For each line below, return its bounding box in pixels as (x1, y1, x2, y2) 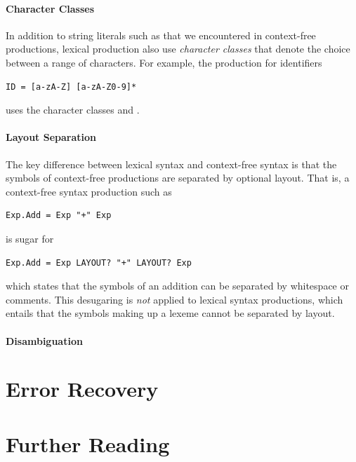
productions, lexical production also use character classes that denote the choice (6, 41, 350, 56)
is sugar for (6, 231, 54, 245)
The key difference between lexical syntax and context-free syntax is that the (6, 156, 337, 171)
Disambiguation (6, 333, 83, 348)
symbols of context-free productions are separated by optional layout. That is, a (6, 170, 350, 185)
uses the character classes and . (6, 102, 140, 117)
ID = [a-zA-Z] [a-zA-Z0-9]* (6, 81, 137, 92)
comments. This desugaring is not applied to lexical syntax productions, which (6, 292, 343, 306)
